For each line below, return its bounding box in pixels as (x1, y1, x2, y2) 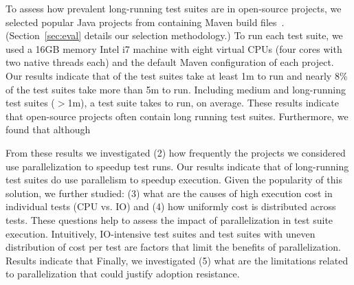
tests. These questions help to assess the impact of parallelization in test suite (5, 212, 333, 227)
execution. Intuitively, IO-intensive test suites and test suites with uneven (5, 226, 316, 240)
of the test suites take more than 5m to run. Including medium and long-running (5, 82, 346, 96)
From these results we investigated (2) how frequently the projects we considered (5, 145, 346, 159)
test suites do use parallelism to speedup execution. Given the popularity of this (5, 172, 342, 187)
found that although (5, 122, 91, 137)
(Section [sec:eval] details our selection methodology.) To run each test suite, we (5, 28, 343, 43)
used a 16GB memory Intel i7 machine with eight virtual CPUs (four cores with (5, 41, 342, 56)
